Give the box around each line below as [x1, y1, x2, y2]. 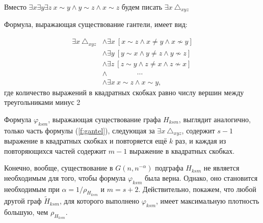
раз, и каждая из [175, 135, 226, 146]
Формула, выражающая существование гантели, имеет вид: [4, 19, 188, 30]
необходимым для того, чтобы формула [4, 172, 126, 183]
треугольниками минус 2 [4, 97, 81, 107]
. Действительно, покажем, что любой [138, 183, 256, 194]
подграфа [155, 162, 183, 173]
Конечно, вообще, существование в [4, 162, 113, 173]
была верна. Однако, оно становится [144, 172, 258, 183]
